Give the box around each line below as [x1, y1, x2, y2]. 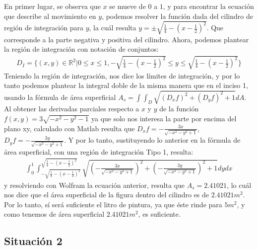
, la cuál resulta [89, 22, 136, 33]
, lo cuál [227, 179, 252, 190]
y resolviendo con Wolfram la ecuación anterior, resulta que [4, 179, 185, 190]
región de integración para [4, 22, 83, 33]
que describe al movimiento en [4, 10, 96, 21]
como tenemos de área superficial [4, 209, 105, 219]
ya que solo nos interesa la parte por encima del [91, 113, 237, 123]
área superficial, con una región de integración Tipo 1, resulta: [4, 146, 193, 157]
